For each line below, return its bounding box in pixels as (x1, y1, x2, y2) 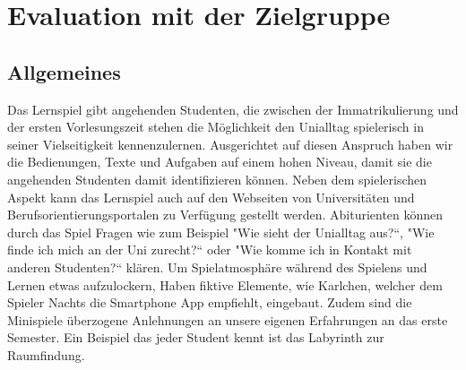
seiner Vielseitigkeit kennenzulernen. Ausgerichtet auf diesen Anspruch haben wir (7, 134, 453, 153)
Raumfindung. (7, 345, 85, 364)
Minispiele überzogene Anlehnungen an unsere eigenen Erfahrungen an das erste (7, 310, 448, 329)
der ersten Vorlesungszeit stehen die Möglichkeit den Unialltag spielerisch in (7, 117, 424, 136)
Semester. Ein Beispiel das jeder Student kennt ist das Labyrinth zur (7, 328, 384, 347)
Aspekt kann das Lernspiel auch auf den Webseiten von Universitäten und (7, 187, 415, 206)
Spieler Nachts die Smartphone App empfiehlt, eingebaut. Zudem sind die (7, 293, 412, 312)
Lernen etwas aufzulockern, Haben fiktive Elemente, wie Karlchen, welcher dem (7, 275, 443, 294)
